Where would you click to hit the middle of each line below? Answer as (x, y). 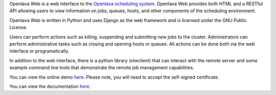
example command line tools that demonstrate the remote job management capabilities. (102, 68)
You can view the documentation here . (50, 86)
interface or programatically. (39, 51)
